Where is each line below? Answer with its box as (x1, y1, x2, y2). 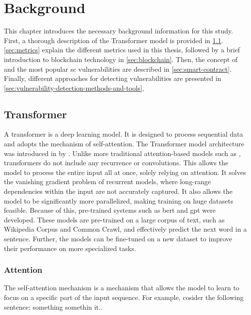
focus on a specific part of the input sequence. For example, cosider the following (4, 292, 244, 302)
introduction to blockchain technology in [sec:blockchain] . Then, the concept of (4, 54, 237, 64)
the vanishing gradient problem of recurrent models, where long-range (4, 176, 211, 187)
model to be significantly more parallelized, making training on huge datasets (4, 195, 234, 205)
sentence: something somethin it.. (4, 301, 103, 312)
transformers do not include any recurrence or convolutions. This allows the (4, 157, 229, 168)
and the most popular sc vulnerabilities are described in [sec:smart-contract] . (4, 63, 232, 74)
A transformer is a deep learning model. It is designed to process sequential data (4, 129, 243, 139)
